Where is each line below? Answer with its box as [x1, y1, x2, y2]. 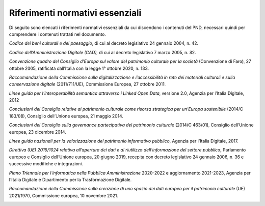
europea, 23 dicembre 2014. [9, 129, 66, 135]
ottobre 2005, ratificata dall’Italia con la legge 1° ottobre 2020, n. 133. [9, 65, 149, 71]
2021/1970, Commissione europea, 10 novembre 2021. [9, 192, 119, 199]
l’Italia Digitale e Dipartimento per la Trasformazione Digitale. [9, 177, 132, 182]
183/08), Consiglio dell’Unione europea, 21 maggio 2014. [9, 113, 124, 119]
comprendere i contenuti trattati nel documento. [9, 31, 106, 37]
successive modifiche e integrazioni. [9, 161, 83, 167]
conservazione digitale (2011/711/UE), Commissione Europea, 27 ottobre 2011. [9, 81, 166, 87]
